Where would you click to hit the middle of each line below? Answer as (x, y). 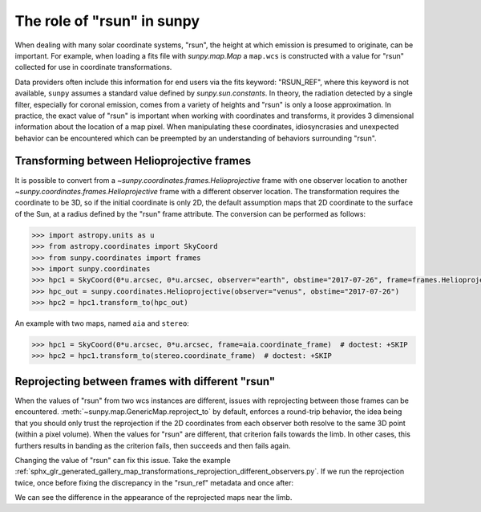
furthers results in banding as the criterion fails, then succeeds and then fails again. (153, 445)
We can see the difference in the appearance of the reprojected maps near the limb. (154, 498)
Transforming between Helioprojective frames (133, 161)
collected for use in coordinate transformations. (93, 67)
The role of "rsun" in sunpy (107, 21)
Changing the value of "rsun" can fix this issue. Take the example (123, 460)
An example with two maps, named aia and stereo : (102, 323)
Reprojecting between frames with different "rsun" (145, 381)
